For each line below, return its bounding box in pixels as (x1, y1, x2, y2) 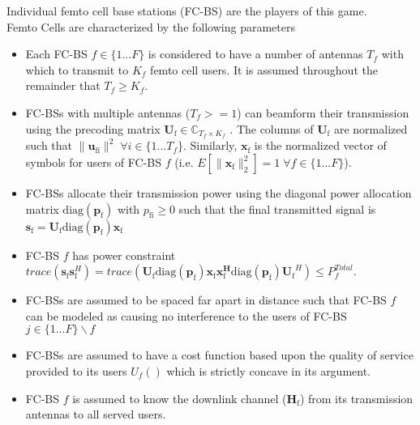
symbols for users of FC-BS (25, 154, 161, 171)
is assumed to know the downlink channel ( (72, 389, 287, 406)
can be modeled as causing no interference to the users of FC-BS (25, 307, 347, 324)
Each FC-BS (25, 45, 88, 62)
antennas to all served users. (25, 406, 166, 423)
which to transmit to (25, 61, 129, 78)
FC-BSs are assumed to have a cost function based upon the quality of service (25, 346, 414, 363)
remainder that (25, 77, 101, 94)
